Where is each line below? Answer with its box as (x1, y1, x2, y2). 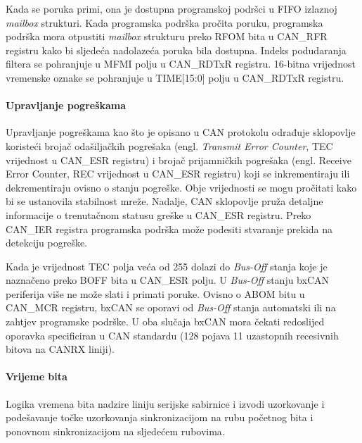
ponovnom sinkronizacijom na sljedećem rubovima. (6, 423, 225, 438)
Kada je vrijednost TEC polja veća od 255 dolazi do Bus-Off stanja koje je (6, 258, 328, 273)
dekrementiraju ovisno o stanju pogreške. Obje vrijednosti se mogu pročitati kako (6, 180, 357, 194)
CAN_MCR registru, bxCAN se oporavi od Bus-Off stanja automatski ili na (6, 300, 336, 315)
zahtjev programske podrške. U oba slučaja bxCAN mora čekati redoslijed (6, 314, 325, 329)
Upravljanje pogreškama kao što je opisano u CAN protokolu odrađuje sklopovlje (6, 125, 356, 139)
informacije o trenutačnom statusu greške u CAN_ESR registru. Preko (6, 207, 311, 222)
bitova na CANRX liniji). (6, 342, 115, 356)
